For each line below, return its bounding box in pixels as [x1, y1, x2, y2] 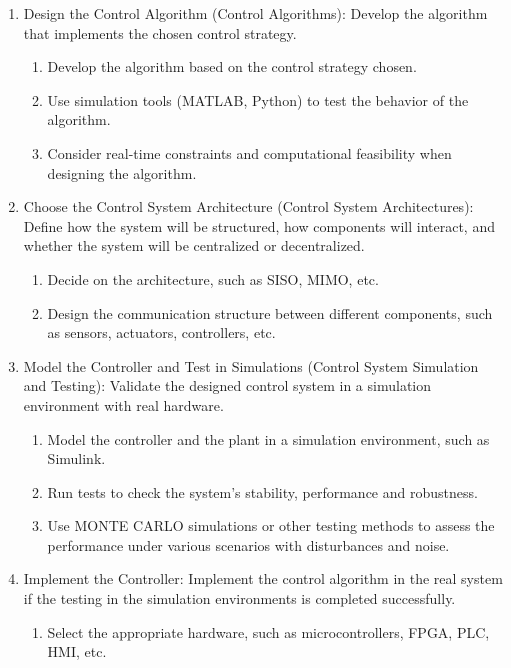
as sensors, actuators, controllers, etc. [47, 322, 276, 343]
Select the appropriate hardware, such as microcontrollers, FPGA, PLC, [47, 621, 490, 642]
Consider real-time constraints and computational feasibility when [47, 142, 452, 163]
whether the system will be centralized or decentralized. [23, 235, 365, 256]
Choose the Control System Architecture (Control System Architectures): [23, 196, 474, 217]
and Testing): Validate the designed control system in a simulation [23, 375, 431, 396]
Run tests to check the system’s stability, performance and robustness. [47, 481, 478, 502]
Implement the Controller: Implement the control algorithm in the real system [23, 568, 503, 589]
